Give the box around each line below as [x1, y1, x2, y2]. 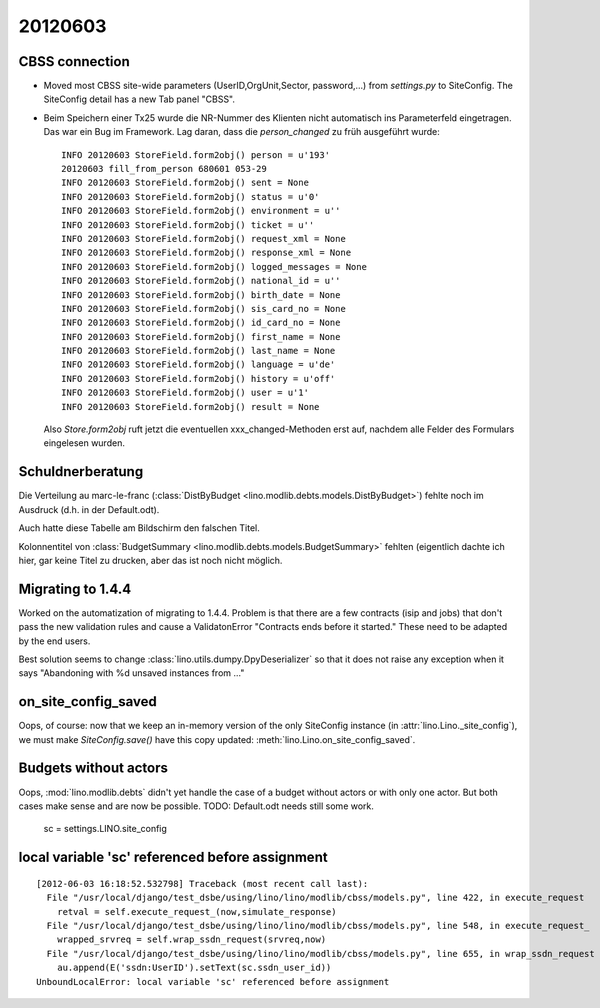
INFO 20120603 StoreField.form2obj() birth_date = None [61, 289, 341, 300]
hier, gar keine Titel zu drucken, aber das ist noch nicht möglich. [18, 554, 283, 566]
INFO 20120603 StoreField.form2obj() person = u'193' [61, 149, 330, 160]
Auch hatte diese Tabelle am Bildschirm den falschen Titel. [18, 522, 260, 534]
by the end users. [18, 635, 91, 647]
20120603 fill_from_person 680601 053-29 [61, 163, 267, 175]
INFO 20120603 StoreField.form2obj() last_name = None [61, 345, 336, 357]
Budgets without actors [18, 760, 169, 777]
